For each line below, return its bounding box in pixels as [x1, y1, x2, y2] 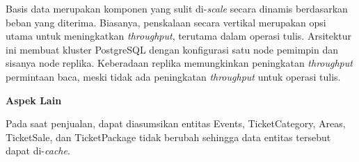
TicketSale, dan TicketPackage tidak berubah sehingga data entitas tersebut [6, 129, 331, 144]
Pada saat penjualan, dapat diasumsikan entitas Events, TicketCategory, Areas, [6, 116, 346, 131]
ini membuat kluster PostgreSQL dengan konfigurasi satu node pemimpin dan [6, 42, 339, 56]
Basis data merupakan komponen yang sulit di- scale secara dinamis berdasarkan [6, 1, 348, 15]
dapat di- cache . [6, 143, 70, 158]
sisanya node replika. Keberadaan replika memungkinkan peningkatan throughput [6, 56, 353, 70]
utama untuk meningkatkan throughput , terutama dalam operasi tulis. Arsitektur [6, 29, 352, 43]
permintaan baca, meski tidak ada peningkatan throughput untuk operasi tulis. [6, 69, 341, 83]
